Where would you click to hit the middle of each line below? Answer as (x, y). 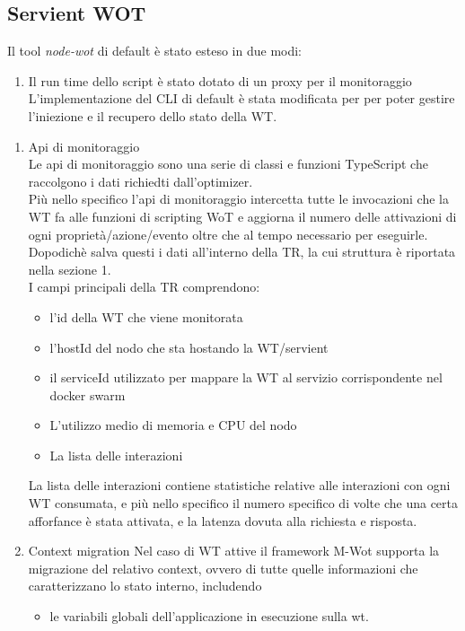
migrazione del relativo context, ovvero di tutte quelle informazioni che (223, 568)
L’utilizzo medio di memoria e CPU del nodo (173, 425)
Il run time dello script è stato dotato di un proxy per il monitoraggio (220, 80)
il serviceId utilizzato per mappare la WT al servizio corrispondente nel (246, 377)
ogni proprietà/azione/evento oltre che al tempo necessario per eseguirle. (228, 234)
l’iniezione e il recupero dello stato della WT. (153, 115)
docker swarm (88, 394)
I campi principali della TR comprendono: (144, 287)
